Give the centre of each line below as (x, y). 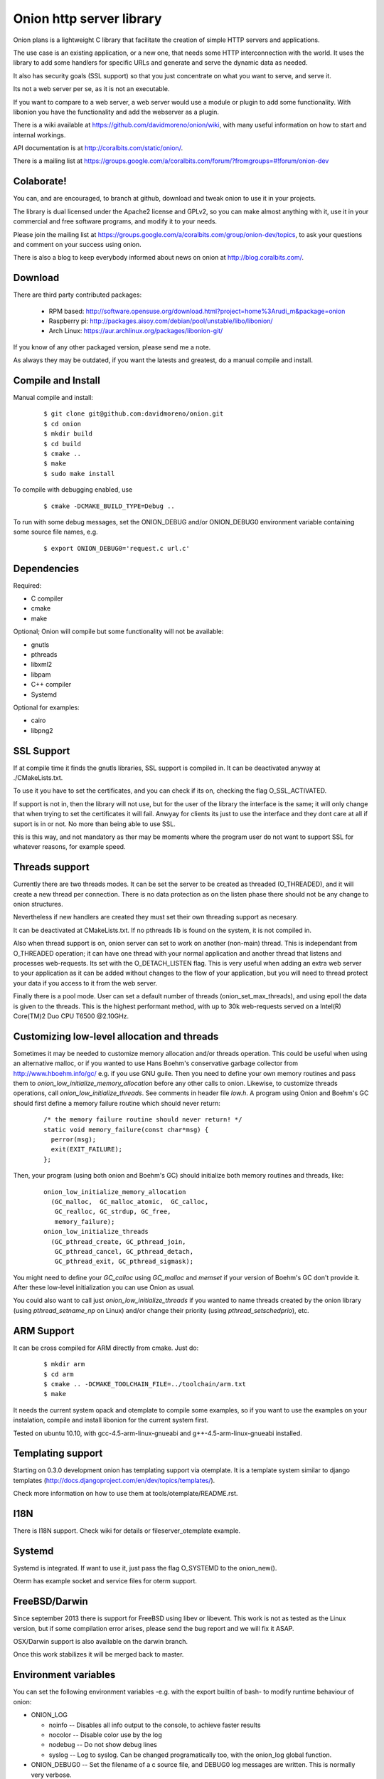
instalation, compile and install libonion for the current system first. (111, 1420)
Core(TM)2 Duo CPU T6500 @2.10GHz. (71, 1016)
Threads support (51, 867)
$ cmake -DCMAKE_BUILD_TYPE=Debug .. (110, 506)
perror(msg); (74, 1140)
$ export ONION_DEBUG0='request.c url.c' (117, 548)
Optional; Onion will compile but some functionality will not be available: (118, 632)
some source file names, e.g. (56, 532)
